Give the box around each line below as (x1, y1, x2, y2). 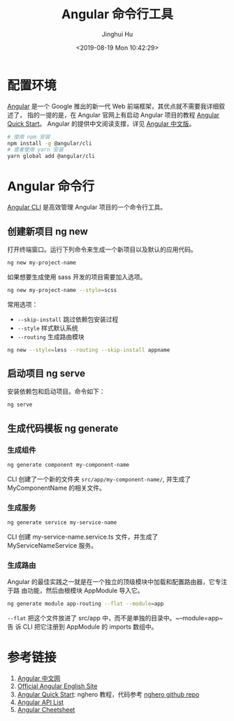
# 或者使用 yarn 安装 (7, 146, 64, 154)
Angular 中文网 (17, 674, 61, 683)
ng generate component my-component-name (7, 461, 130, 468)
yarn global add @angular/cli (7, 153, 96, 160)
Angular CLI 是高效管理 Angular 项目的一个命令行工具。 (7, 203, 167, 212)
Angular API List (17, 698, 64, 706)
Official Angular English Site (17, 682, 98, 690)
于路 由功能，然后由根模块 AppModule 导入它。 (7, 586, 145, 595)
